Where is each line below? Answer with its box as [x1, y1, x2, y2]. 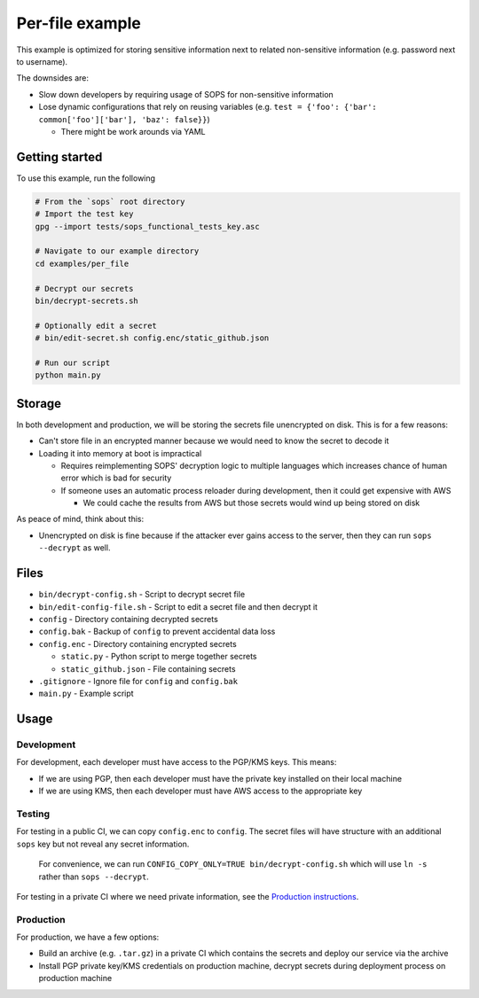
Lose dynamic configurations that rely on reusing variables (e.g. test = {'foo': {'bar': [38, 102, 377, 113]
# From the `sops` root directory [35, 196, 185, 207]
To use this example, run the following [16, 173, 155, 183]
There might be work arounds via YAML [60, 126, 206, 136]
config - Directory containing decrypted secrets [38, 613, 219, 624]
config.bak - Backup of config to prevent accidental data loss [38, 626, 276, 637]
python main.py [35, 370, 101, 380]
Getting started [16, 149, 103, 164]
